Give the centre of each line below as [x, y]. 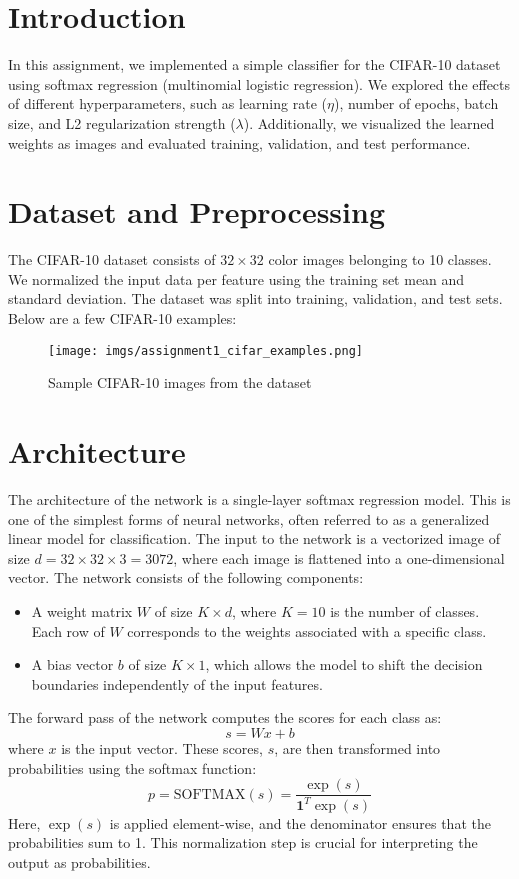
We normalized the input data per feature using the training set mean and [236, 278]
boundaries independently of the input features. [177, 683]
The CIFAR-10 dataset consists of [112, 259]
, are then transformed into [357, 747]
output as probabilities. [79, 861]
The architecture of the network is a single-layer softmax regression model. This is [259, 498]
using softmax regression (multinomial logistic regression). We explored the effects [259, 83]
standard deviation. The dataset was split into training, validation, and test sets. [255, 298]
